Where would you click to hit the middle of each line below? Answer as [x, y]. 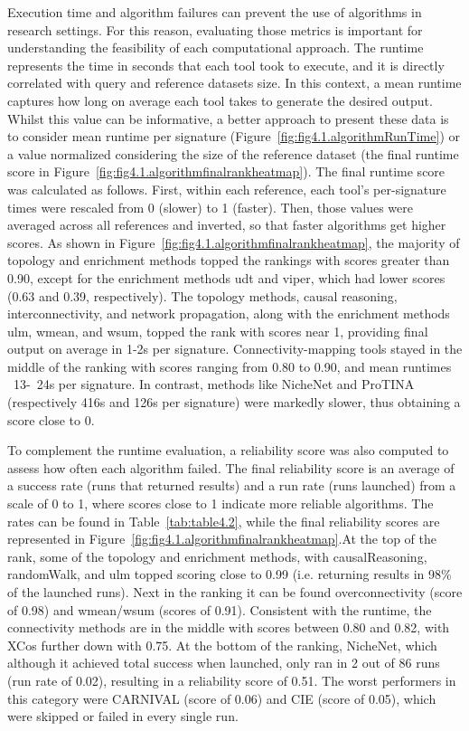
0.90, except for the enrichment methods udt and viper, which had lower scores [226, 277]
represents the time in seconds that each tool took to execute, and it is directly [226, 65]
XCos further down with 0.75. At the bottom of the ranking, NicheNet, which [222, 645]
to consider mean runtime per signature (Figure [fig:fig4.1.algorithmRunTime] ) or [234, 136]
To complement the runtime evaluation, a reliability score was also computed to [228, 450]
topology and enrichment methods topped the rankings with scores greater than [229, 260]
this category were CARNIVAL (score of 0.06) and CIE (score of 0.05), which [222, 698]
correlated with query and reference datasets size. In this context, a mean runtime [234, 83]
